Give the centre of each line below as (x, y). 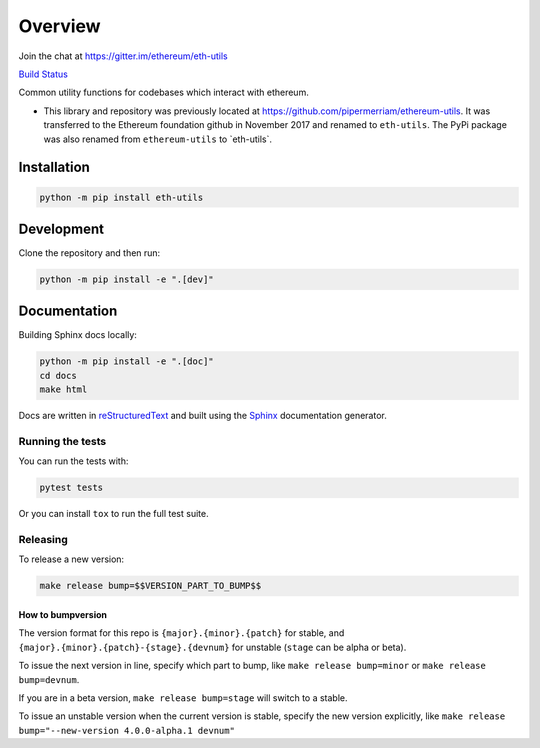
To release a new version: (71, 559)
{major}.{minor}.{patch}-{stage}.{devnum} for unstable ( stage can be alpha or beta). (212, 647)
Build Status (43, 74)
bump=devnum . (49, 679)
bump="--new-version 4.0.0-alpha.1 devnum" (126, 730)
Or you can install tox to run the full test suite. (113, 514)
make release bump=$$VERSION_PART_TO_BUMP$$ (150, 586)
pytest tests (71, 488)
